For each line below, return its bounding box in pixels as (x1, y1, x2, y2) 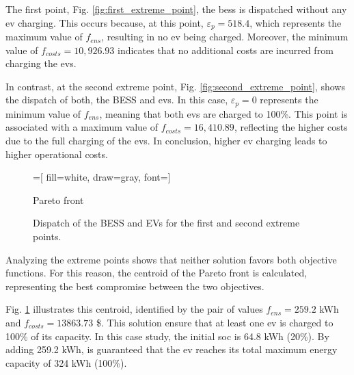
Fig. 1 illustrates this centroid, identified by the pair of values (5, 302, 263, 316)
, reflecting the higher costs (234, 120, 348, 134)
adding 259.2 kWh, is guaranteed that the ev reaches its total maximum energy (5, 342, 338, 357)
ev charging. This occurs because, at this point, (5, 15, 204, 29)
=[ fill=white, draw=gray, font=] (33, 170, 171, 184)
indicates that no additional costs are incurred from (118, 42, 333, 57)
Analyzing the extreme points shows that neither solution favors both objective (5, 252, 337, 266)
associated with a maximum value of (5, 120, 158, 134)
